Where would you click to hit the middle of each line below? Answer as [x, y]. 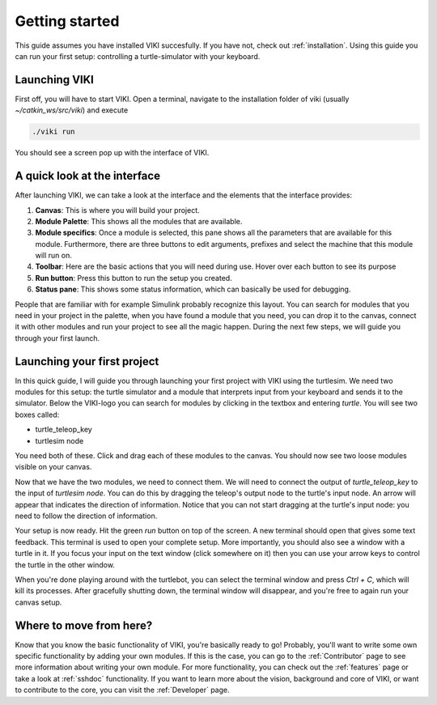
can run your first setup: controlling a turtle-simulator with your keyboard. [138, 56]
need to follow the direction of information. [86, 516]
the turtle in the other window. [65, 565]
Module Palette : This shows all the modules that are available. [139, 221]
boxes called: [37, 414]
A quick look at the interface [88, 176]
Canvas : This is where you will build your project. [117, 210]
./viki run [53, 132]
